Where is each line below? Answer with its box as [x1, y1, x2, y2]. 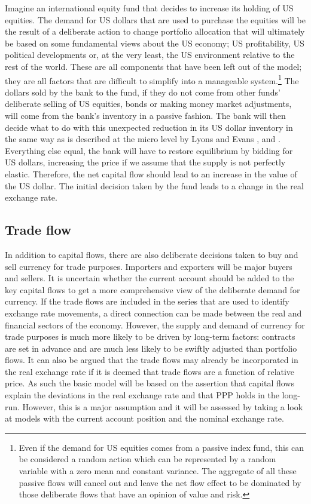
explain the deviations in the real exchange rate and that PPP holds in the [5, 389, 279, 401]
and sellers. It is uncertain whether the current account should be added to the [5, 272, 294, 284]
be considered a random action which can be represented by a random [19, 453, 276, 465]
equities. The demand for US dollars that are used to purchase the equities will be [5, 13, 306, 26]
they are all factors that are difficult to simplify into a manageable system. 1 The [5, 72, 299, 87]
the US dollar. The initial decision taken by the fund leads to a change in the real [5, 179, 304, 192]
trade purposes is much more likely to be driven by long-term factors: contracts [5, 330, 295, 343]
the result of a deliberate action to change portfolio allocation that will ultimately [5, 25, 305, 38]
